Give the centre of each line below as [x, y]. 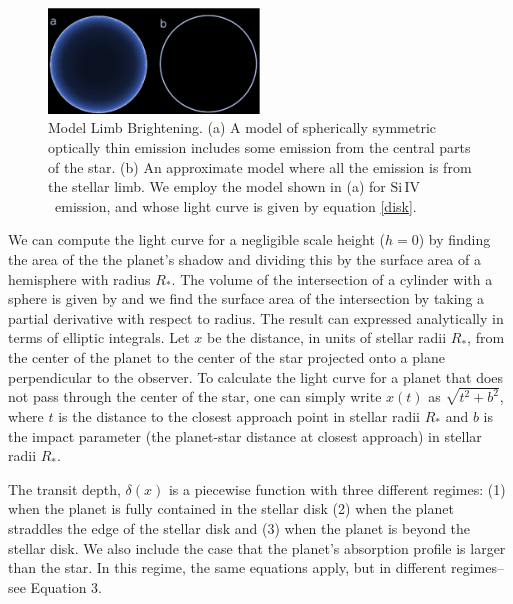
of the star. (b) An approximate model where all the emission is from [260, 166]
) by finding [454, 239]
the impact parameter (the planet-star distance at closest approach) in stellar [245, 435]
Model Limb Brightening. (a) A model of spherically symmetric [242, 127]
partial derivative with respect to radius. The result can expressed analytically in [256, 317]
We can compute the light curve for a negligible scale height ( [196, 239]
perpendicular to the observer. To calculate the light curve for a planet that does [256, 376]
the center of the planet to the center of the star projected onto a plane [226, 356]
